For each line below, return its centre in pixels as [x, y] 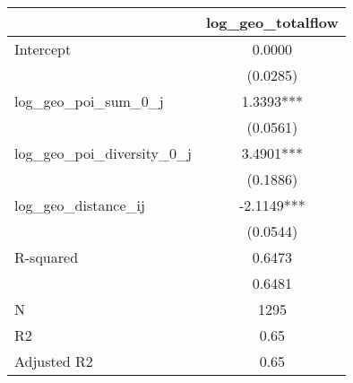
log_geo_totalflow [272, 22]
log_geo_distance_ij [80, 205]
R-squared [47, 257]
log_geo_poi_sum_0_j [89, 101]
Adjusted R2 [54, 361]
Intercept [43, 49]
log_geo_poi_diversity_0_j [103, 153]
